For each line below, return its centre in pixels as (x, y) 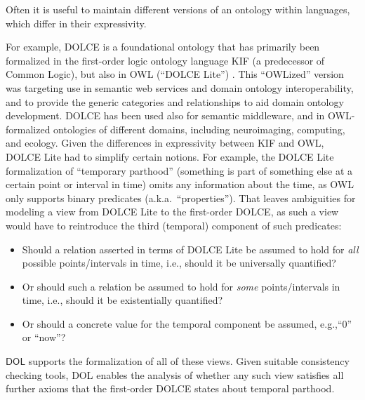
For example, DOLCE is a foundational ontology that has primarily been (163, 47)
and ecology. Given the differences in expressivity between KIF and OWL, (165, 143)
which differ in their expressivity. (76, 23)
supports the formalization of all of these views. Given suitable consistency (189, 361)
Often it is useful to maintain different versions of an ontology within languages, (178, 9)
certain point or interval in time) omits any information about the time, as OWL (180, 184)
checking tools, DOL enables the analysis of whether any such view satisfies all (175, 374)
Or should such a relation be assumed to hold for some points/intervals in (181, 286)
